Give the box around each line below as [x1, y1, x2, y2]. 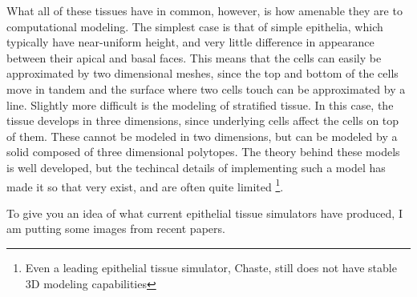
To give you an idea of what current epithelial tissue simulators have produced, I [6, 204, 403, 221]
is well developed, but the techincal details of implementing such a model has [6, 159, 386, 175]
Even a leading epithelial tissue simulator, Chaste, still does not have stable [25, 259, 397, 275]
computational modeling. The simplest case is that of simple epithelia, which [6, 18, 383, 34]
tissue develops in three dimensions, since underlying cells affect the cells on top [6, 112, 399, 129]
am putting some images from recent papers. [6, 220, 225, 237]
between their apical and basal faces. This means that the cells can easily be [6, 49, 382, 66]
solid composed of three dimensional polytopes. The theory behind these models [6, 143, 400, 160]
